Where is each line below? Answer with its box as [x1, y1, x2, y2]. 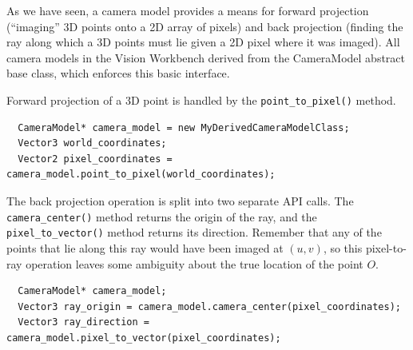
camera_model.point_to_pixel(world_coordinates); [6, 169, 276, 181]
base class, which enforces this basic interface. [6, 65, 230, 82]
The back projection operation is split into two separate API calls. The [6, 193, 354, 209]
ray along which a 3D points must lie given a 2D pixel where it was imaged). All [6, 34, 400, 50]
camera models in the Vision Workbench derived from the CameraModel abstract [6, 49, 406, 66]
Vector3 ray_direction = [18, 316, 149, 328]
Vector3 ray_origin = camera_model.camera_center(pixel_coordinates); [18, 300, 401, 312]
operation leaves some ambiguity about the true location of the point [26, 255, 363, 272]
